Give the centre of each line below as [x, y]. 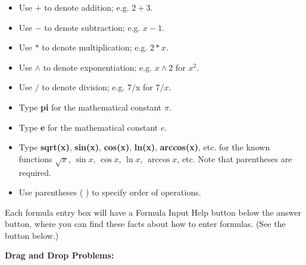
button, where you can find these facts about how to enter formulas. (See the [145, 224]
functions [35, 158]
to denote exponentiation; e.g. [98, 67]
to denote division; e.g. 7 [87, 87]
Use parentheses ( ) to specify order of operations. [110, 192]
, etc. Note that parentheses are [235, 158]
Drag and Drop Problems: [60, 255]
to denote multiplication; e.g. [95, 47]
